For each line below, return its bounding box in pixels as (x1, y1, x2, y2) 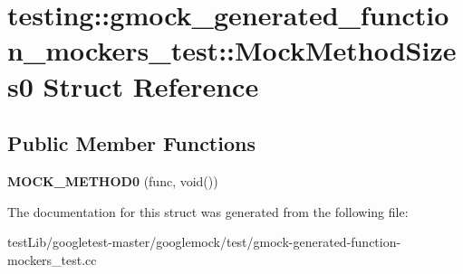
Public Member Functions (7, 129, 256, 157)
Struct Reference (43, 67, 259, 104)
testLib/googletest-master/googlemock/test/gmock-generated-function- (7, 232, 401, 251)
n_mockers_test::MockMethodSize (7, 32, 457, 69)
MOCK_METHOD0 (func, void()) (7, 171, 218, 190)
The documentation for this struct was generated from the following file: (7, 202, 409, 221)
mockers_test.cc (7, 250, 97, 269)
